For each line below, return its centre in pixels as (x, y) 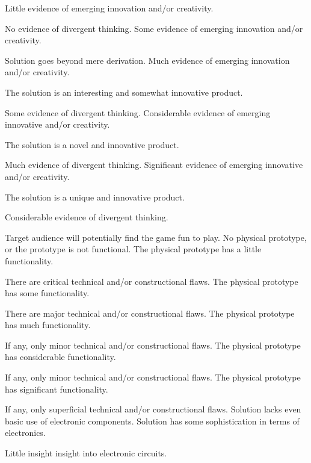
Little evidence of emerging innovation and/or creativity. (109, 8)
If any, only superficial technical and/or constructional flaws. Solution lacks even (153, 409)
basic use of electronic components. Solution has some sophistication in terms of (152, 421)
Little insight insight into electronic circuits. (86, 453)
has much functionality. (48, 325)
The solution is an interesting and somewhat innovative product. (124, 92)
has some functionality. (47, 293)
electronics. (25, 433)
